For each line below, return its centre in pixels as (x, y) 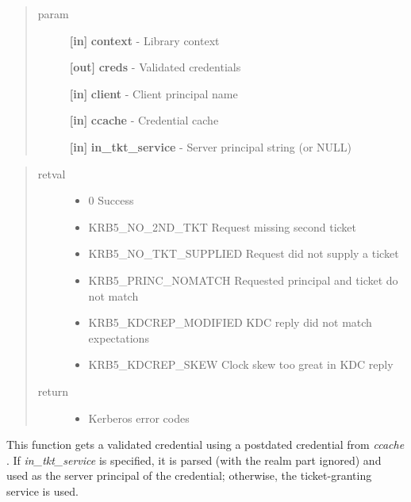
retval (52, 173)
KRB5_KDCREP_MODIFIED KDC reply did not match (230, 322)
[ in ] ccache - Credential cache (144, 120)
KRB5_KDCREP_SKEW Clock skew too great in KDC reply (241, 364)
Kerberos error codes (139, 418)
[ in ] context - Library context (144, 40)
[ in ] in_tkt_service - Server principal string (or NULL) (211, 146)
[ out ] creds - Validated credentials (155, 67)
